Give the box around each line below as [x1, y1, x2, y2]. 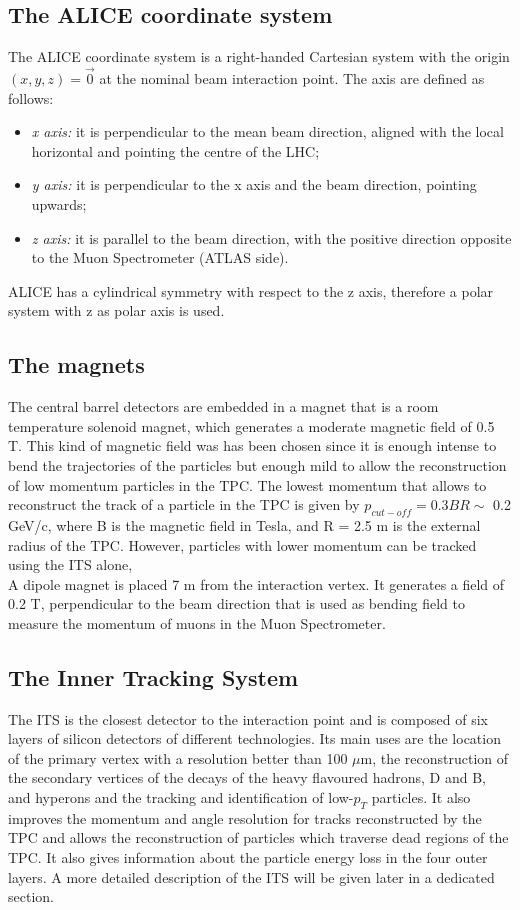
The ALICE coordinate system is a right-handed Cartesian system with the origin [8, 46, 510, 67]
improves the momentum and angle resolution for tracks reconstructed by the [8, 807, 482, 828]
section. [8, 886, 54, 907]
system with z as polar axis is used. [8, 300, 225, 321]
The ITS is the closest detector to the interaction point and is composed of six [8, 708, 488, 729]
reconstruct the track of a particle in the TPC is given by [8, 494, 360, 515]
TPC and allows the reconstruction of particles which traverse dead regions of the [8, 827, 509, 848]
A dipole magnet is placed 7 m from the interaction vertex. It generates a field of [8, 573, 505, 594]
